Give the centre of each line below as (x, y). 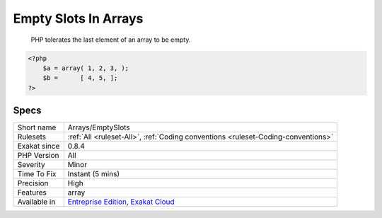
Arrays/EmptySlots (99, 127)
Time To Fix (37, 174)
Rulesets (31, 137)
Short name (37, 127)
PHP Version (38, 156)
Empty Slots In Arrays (78, 18)
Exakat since (39, 147)
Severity (31, 165)
